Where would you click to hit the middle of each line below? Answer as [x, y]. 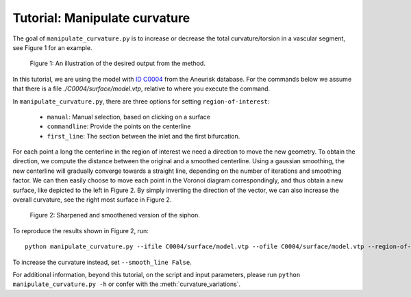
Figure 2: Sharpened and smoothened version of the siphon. [115, 215]
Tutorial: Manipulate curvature [101, 18]
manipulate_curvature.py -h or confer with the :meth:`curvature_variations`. [127, 284]
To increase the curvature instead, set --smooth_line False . [102, 262]
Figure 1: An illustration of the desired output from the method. [117, 63]
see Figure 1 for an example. [52, 47]
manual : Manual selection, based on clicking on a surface [128, 117]
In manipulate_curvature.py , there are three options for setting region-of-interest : [141, 101]
